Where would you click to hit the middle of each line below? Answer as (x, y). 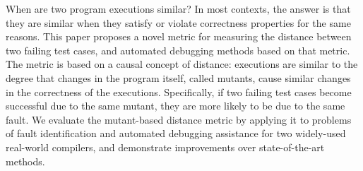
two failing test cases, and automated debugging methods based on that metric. (178, 50)
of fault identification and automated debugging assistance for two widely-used (176, 133)
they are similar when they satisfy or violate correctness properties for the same (178, 22)
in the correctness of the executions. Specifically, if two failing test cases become (179, 92)
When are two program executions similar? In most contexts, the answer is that (178, 8)
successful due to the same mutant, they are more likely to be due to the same (175, 106)
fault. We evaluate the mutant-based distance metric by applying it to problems (179, 119)
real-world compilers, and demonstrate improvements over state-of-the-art (165, 147)
